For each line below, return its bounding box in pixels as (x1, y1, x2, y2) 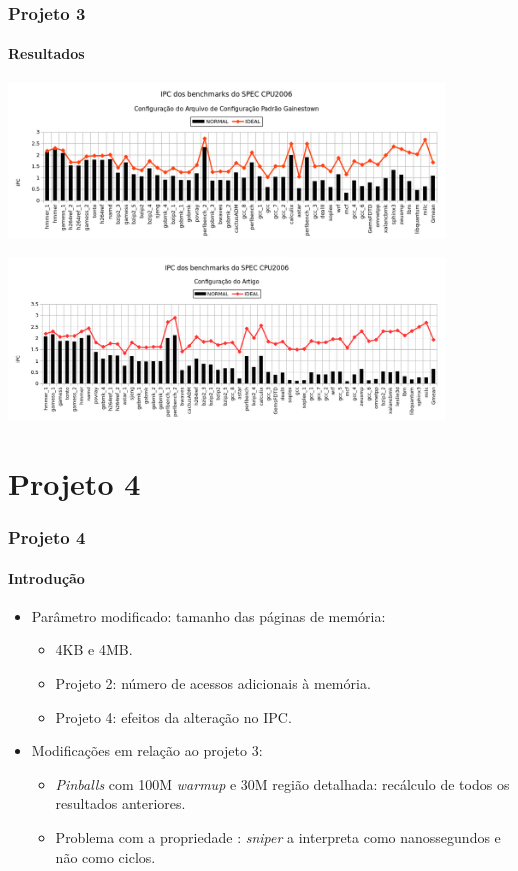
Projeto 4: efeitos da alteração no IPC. (55, 706, 292, 727)
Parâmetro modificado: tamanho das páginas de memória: (31, 605, 386, 626)
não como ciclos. (55, 846, 156, 867)
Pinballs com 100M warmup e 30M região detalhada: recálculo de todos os (55, 773, 510, 794)
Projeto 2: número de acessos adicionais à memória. (55, 673, 371, 694)
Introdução (8, 567, 85, 588)
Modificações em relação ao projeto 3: (31, 740, 263, 761)
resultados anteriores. (55, 793, 186, 814)
